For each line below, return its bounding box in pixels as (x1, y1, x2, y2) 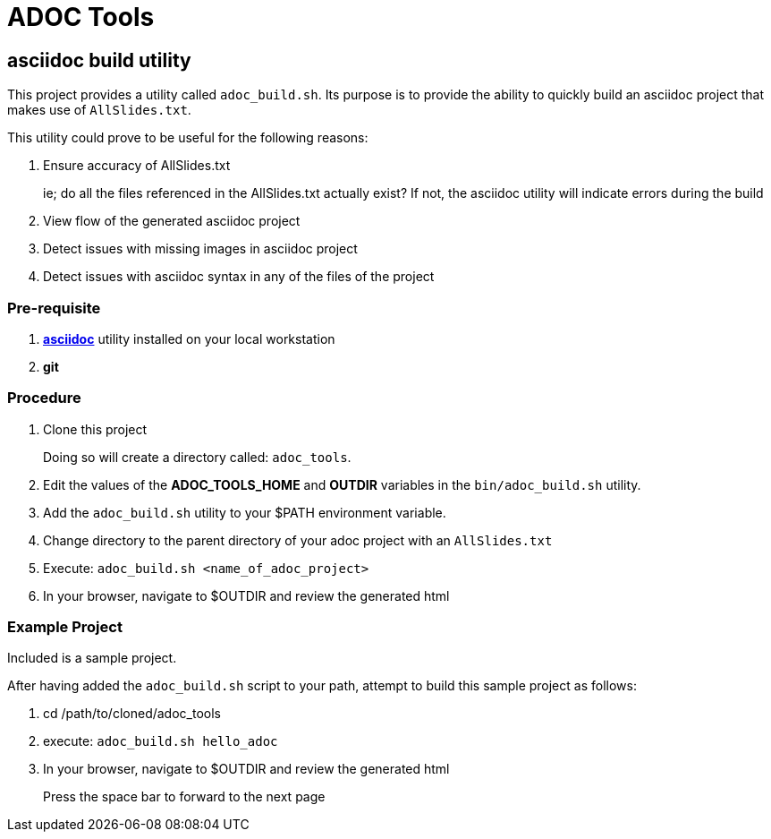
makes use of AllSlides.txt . (7, 102, 191, 118)
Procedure (7, 389, 81, 407)
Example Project (7, 618, 123, 637)
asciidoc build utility (7, 48, 191, 72)
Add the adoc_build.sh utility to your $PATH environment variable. (43, 504, 446, 520)
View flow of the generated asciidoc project (43, 213, 301, 229)
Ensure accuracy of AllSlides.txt (43, 158, 231, 174)
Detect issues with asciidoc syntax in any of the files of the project (43, 269, 435, 285)
